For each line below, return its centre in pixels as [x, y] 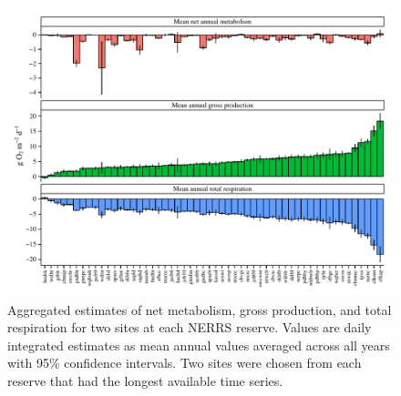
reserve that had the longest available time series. [145, 380]
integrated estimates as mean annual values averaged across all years [199, 345]
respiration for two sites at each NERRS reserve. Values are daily [190, 327]
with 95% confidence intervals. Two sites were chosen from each [185, 363]
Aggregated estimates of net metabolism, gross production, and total [200, 309]
